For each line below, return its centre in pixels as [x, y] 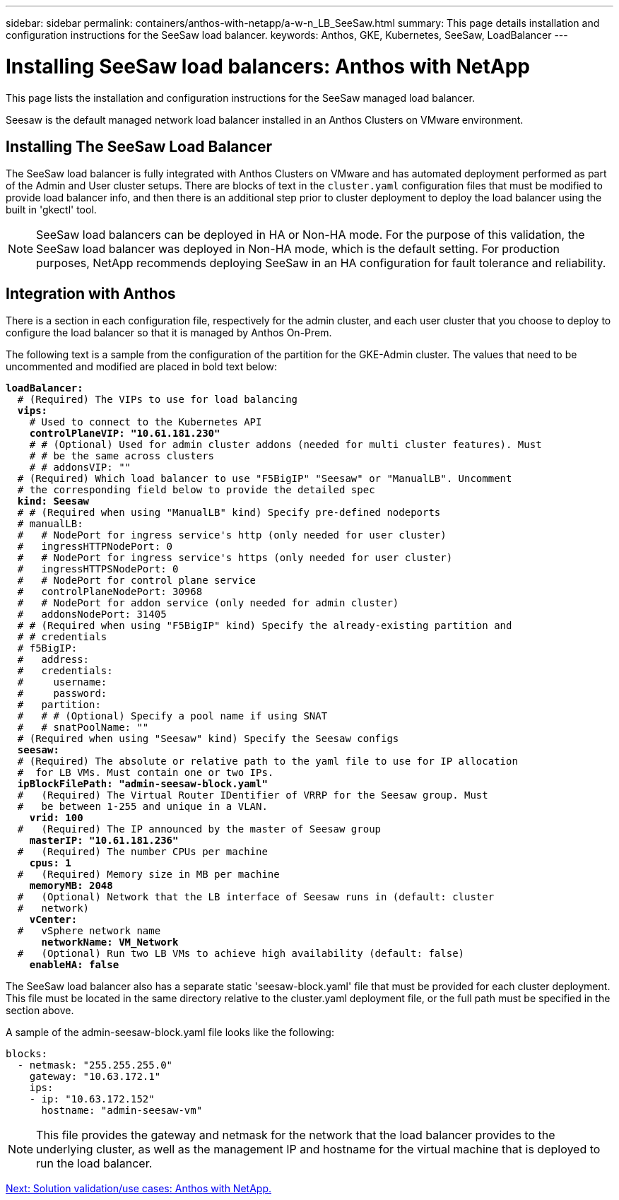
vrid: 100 [56, 818]
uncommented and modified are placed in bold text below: [141, 367]
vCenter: [53, 920]
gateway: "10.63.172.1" [95, 1077]
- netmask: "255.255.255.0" [95, 1065]
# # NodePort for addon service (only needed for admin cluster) [208, 603]
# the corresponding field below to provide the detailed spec [196, 490]
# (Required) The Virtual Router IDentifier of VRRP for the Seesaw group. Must [253, 795]
